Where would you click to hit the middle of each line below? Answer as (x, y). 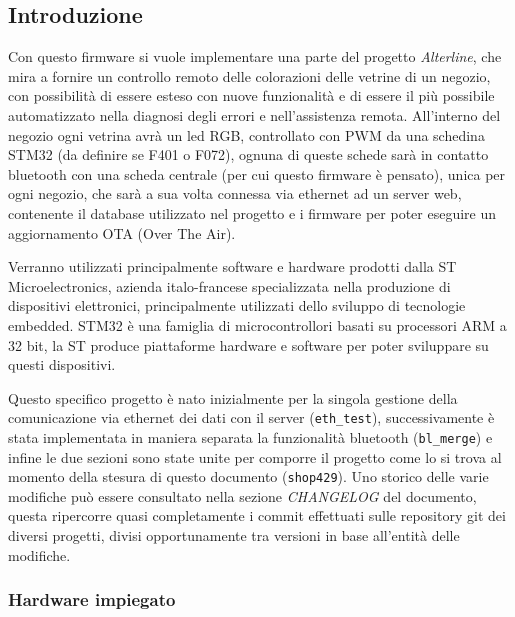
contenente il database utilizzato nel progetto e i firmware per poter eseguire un (252, 212)
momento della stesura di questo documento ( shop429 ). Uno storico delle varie (248, 476)
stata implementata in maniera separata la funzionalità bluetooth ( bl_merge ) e (250, 436)
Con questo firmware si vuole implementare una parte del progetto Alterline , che (255, 56)
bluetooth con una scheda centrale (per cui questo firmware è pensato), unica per (257, 173)
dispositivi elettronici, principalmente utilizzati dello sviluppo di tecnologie (237, 305)
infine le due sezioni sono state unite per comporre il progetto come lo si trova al (255, 456)
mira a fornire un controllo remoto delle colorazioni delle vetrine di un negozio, (249, 75)
